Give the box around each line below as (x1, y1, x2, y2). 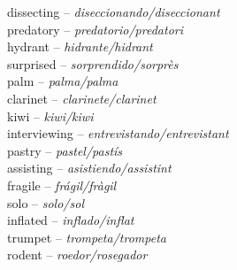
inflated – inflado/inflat (7, 211, 134, 229)
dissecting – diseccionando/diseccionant (7, 3, 220, 20)
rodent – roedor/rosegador (7, 245, 148, 264)
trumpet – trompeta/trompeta (7, 228, 166, 246)
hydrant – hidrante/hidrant (7, 37, 153, 56)
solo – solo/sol (7, 193, 84, 212)
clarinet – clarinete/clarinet (7, 89, 157, 107)
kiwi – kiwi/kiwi (7, 106, 94, 125)
